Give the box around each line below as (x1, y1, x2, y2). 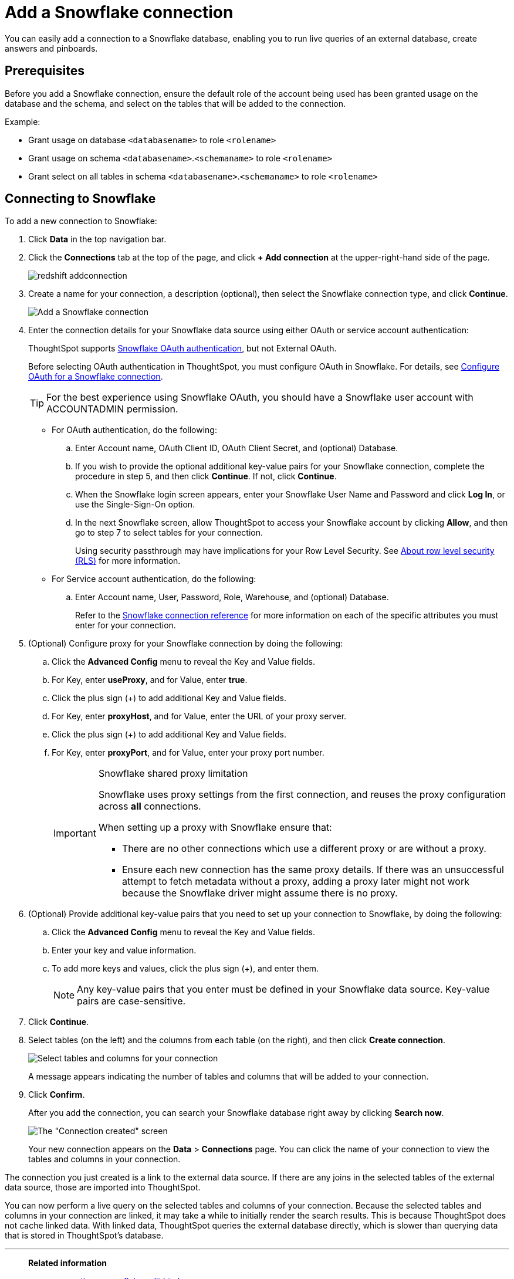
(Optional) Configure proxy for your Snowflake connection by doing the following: (28, 638, 343, 649)
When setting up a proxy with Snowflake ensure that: (98, 821, 332, 834)
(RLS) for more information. (75, 556, 181, 566)
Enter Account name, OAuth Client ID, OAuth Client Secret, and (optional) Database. (75, 443, 398, 454)
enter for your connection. (75, 620, 176, 631)
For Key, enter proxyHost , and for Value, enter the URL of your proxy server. (52, 711, 347, 722)
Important (53, 827, 96, 840)
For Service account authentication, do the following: (52, 574, 256, 584)
